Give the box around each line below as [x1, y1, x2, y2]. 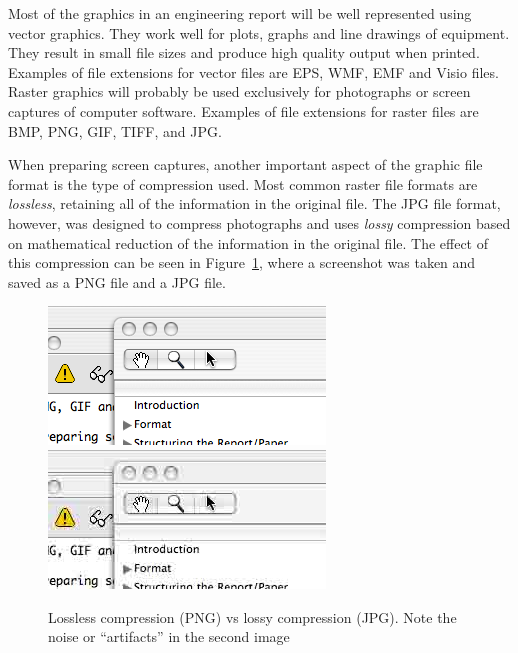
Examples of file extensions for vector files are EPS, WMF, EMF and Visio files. [8, 61, 499, 82]
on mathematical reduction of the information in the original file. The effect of [8, 232, 489, 253]
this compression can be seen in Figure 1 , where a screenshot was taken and [8, 252, 476, 273]
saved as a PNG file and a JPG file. [8, 271, 226, 292]
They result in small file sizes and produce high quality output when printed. [8, 42, 480, 63]
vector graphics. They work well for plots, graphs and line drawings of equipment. [8, 22, 510, 43]
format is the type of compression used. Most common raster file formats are [8, 173, 478, 194]
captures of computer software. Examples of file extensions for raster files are [8, 100, 479, 121]
